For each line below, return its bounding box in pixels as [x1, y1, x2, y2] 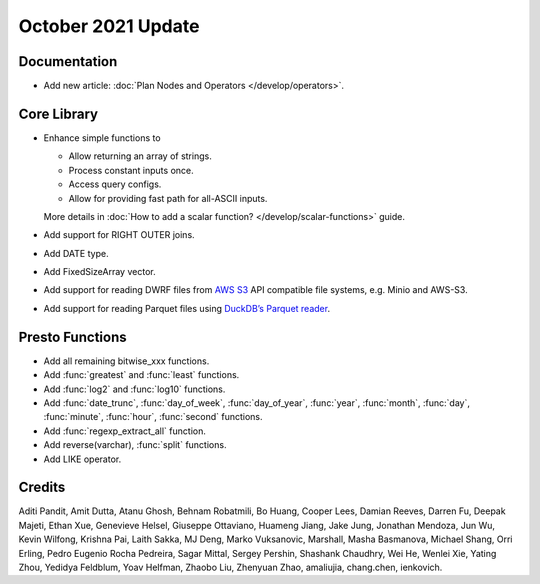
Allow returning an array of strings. [68, 150, 212, 162]
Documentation [18, 53, 118, 70]
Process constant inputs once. [68, 164, 194, 176]
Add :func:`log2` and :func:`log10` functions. [43, 383, 226, 395]
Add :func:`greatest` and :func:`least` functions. [43, 369, 240, 381]
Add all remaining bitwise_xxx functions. [43, 355, 210, 367]
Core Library [18, 105, 99, 122]
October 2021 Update [18, 15, 200, 37]
